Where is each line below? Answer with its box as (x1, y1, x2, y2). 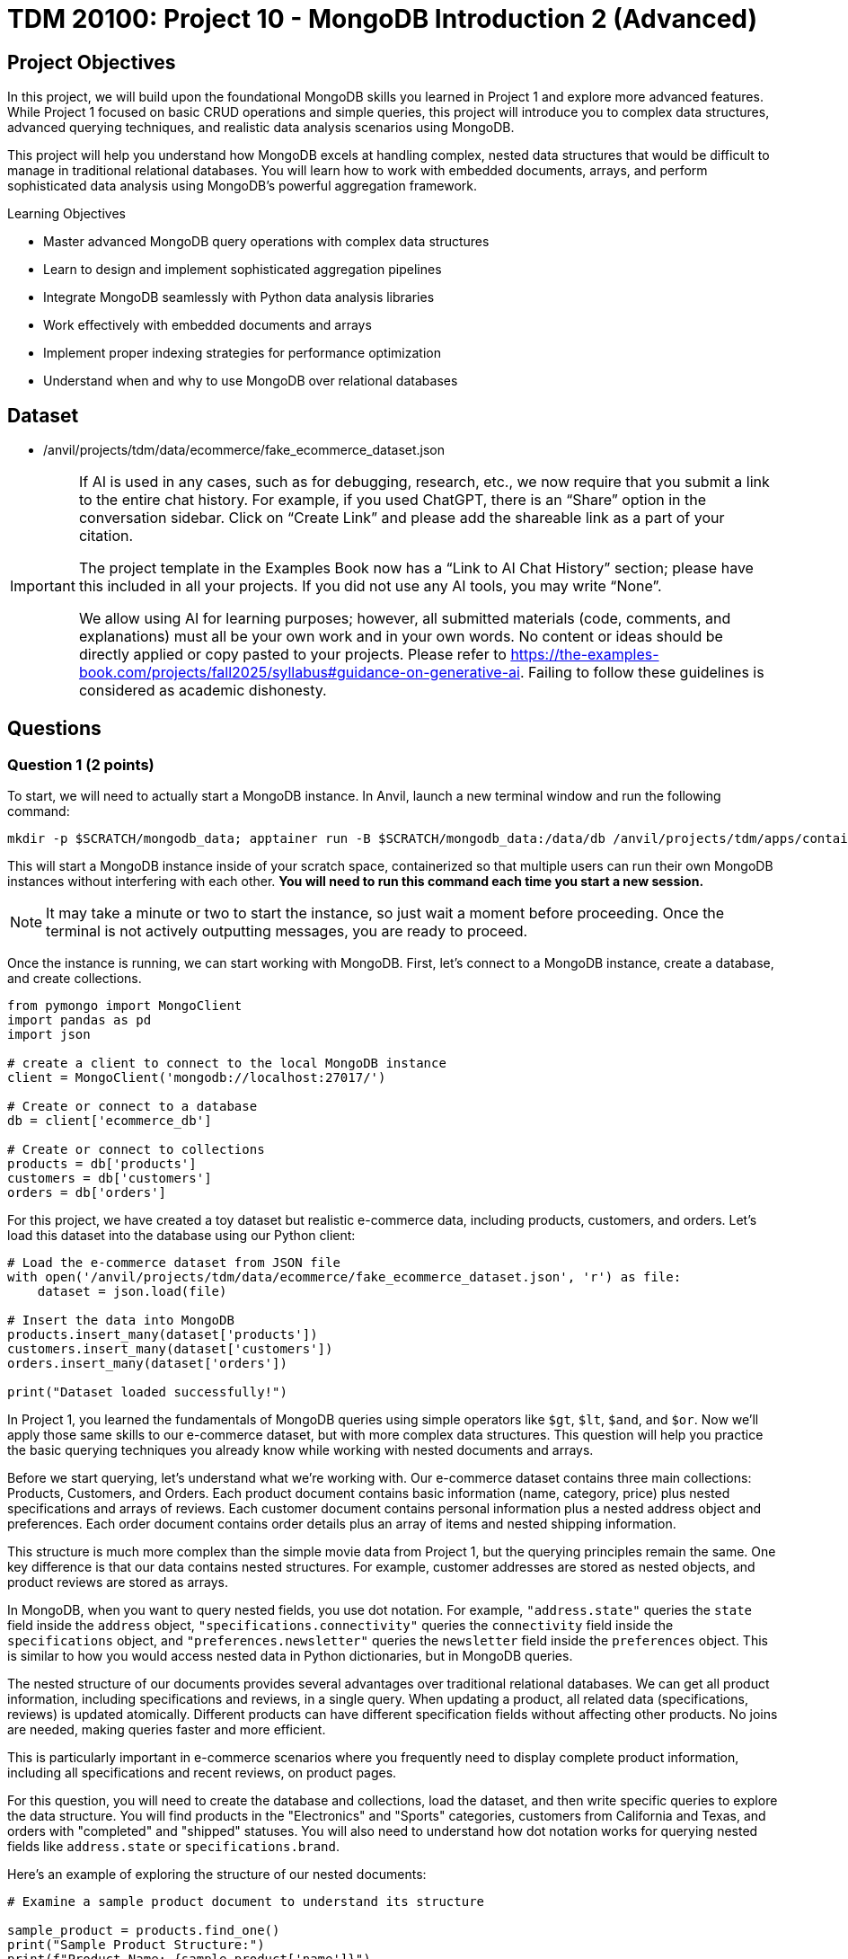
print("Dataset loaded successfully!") (7, 1385, 287, 1400)
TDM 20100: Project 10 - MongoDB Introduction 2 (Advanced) (7, 4, 758, 34)
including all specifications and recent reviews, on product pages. (7, 1765, 397, 1781)
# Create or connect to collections (7, 1142, 265, 1157)
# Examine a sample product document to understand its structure (7, 1894, 485, 1910)
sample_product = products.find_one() (7, 1923, 280, 1938)
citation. (78, 527, 134, 545)
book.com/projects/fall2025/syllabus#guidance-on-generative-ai (78, 663, 520, 682)
